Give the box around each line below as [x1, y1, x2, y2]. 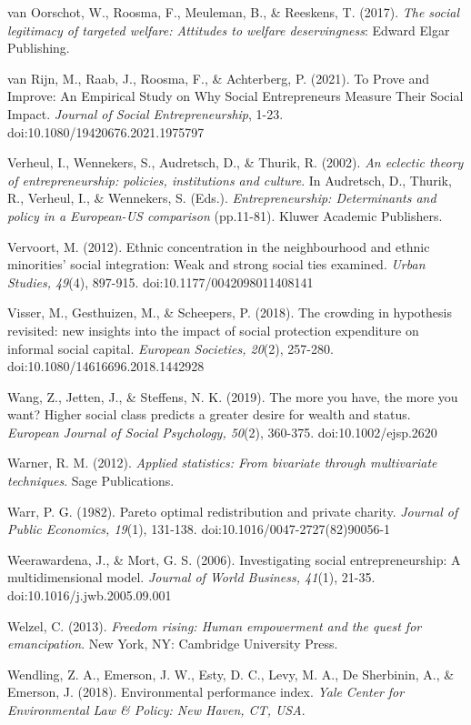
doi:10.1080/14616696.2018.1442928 [7, 357, 205, 376]
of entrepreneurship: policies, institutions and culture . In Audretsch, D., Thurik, [7, 170, 452, 189]
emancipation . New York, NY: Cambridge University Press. [7, 634, 338, 653]
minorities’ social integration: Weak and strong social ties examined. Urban [7, 255, 426, 274]
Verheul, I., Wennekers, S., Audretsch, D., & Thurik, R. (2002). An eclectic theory [7, 153, 464, 172]
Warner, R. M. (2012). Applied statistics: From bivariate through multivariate [7, 453, 437, 472]
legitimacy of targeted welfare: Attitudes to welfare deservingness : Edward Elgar [7, 20, 450, 39]
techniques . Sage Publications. [7, 471, 175, 490]
